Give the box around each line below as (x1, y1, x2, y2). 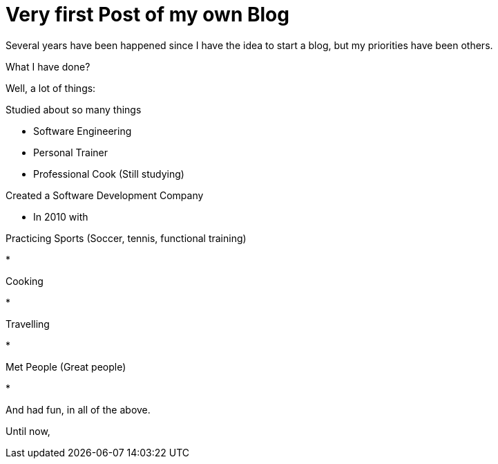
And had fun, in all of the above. (6, 403, 151, 416)
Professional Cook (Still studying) (33, 167, 184, 180)
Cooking (6, 275, 44, 287)
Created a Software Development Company (6, 189, 204, 201)
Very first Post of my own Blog (6, 3, 289, 26)
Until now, (6, 425, 50, 437)
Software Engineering (33, 124, 132, 137)
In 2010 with (33, 210, 88, 223)
